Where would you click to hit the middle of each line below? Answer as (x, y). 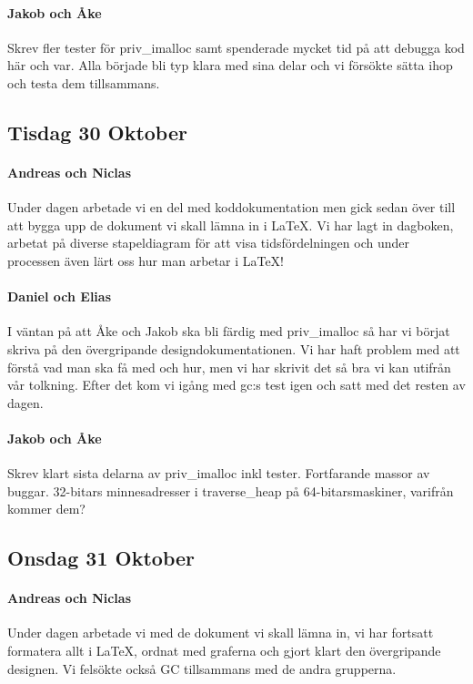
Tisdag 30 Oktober (97, 132)
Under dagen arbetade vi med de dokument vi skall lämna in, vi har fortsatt (221, 633)
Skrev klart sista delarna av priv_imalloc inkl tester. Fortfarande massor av (219, 473)
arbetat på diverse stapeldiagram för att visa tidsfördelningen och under (208, 243)
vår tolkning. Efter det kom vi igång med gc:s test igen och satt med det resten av (236, 385)
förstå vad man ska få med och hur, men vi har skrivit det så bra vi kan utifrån (229, 367)
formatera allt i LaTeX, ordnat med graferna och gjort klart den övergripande (224, 651)
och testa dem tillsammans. (84, 82)
